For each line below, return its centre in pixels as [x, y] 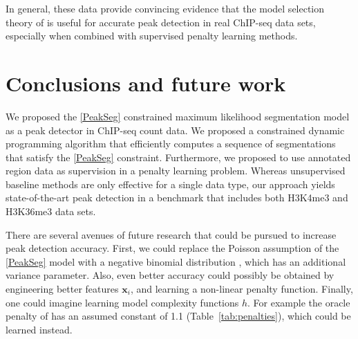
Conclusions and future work [146, 83]
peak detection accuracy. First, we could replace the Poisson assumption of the [172, 248]
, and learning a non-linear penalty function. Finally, [242, 289]
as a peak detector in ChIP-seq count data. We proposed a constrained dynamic [175, 130]
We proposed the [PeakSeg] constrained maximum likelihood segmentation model [178, 116]
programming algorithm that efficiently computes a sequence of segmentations [171, 144]
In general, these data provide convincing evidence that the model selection [165, 8]
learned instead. [39, 329]
